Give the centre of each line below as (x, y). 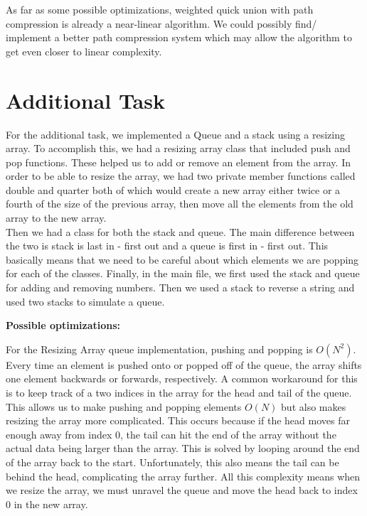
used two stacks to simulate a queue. (85, 301)
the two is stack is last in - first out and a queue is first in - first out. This (167, 246)
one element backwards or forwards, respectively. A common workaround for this (182, 378)
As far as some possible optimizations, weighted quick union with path (160, 9)
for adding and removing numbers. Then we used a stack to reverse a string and (180, 287)
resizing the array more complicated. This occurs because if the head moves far (178, 420)
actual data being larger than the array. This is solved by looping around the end (183, 448)
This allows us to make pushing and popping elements (124, 406)
